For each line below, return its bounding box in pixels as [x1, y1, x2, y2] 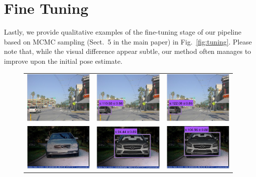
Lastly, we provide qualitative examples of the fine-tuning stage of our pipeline [4, 27, 242, 37]
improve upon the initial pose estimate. [4, 55, 123, 66]
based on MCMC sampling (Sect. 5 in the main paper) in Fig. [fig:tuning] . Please [4, 36, 252, 46]
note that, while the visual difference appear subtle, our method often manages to [4, 46, 251, 56]
